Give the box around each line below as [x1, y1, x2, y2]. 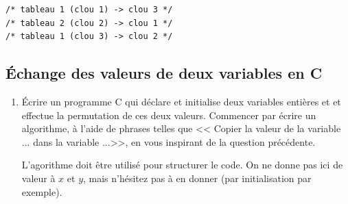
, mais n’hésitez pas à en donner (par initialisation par [83, 170, 312, 185]
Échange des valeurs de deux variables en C [5, 62, 323, 84]
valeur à [21, 170, 56, 185]
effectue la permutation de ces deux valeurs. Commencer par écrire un [21, 107, 316, 122]
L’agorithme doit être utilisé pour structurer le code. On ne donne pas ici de [21, 157, 343, 172]
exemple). [21, 184, 62, 199]
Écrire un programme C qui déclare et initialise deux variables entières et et [21, 94, 341, 108]
